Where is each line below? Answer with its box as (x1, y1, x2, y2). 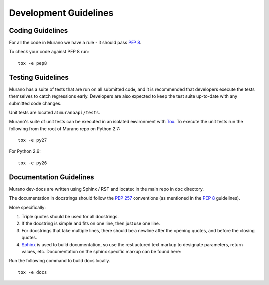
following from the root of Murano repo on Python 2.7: (9, 125, 121, 132)
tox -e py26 (18, 160, 47, 166)
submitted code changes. (9, 100, 62, 106)
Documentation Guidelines (9, 173, 94, 181)
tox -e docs (18, 269, 47, 275)
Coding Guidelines (9, 26, 68, 35)
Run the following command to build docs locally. (9, 258, 110, 264)
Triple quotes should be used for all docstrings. (21, 213, 119, 219)
